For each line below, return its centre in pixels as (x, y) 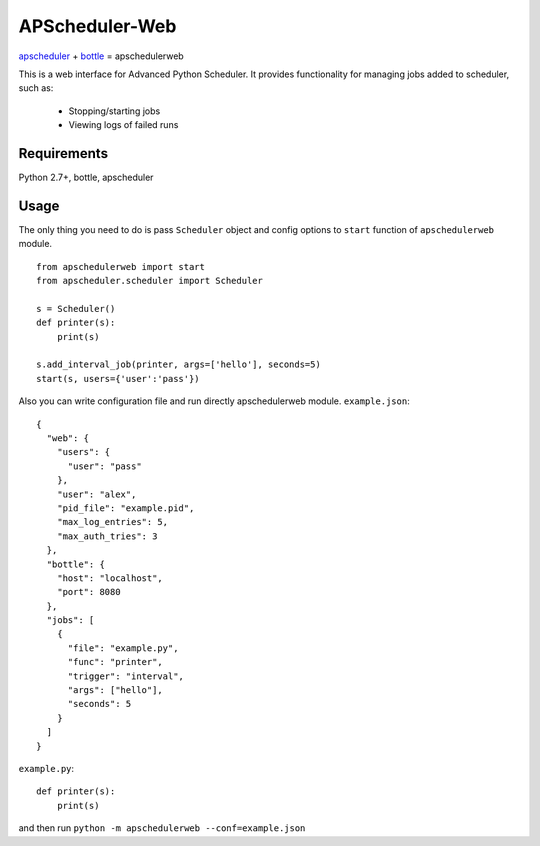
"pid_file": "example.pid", (125, 508)
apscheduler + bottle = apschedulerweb (101, 56)
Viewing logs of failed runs (123, 125)
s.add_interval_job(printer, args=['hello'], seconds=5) (179, 364)
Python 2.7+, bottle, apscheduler (86, 177)
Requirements (63, 153)
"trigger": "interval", (126, 676)
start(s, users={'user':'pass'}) (118, 378)
